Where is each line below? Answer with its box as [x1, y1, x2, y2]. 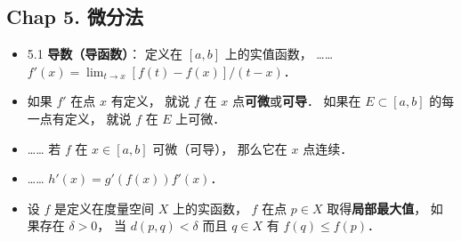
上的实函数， [172, 198, 247, 217]
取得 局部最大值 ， [327, 198, 427, 217]
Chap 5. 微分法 [6, 3, 143, 30]
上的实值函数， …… [224, 44, 334, 63]
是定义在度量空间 [54, 198, 155, 217]
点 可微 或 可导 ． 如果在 [231, 92, 361, 110]
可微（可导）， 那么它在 [152, 139, 287, 157]
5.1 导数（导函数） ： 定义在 [27, 44, 183, 63]
